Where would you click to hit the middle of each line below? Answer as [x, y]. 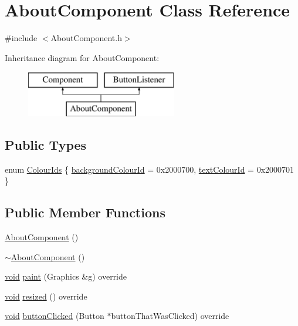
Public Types [46, 144]
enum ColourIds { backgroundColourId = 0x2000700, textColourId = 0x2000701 [150, 169]
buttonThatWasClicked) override [170, 316]
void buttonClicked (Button [55, 316]
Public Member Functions [85, 212]
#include [21, 38]
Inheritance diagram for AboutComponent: [82, 57]
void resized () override [46, 296]
